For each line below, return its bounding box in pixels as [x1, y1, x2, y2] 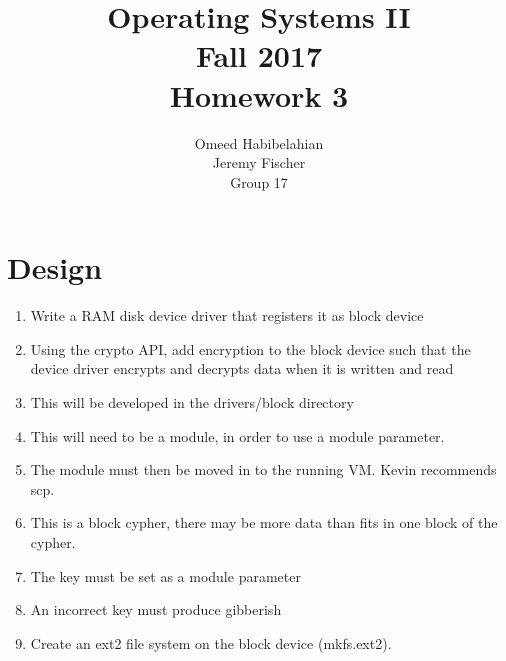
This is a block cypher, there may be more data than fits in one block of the [30, 512, 498, 533]
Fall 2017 [195, 35, 323, 76]
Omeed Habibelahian [194, 132, 324, 153]
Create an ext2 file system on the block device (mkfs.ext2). [30, 632, 392, 653]
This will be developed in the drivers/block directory [30, 392, 354, 412]
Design [7, 247, 103, 288]
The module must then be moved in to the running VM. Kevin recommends [30, 459, 497, 480]
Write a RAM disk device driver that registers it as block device [30, 305, 424, 326]
